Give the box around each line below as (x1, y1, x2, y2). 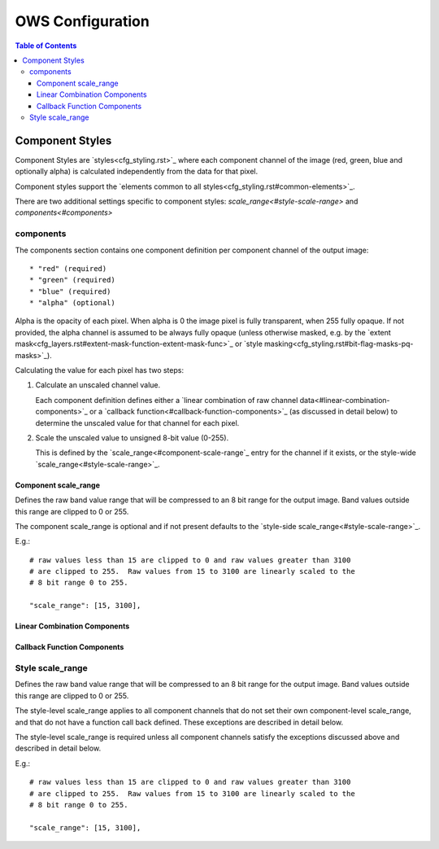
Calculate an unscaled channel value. (35, 380, 161, 390)
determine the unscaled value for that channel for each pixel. (35, 418, 240, 427)
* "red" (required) (29, 264, 107, 273)
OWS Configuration (15, 12, 150, 30)
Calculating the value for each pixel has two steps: (15, 365, 185, 375)
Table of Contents (15, 41, 77, 50)
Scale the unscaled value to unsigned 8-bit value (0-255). (35, 432, 229, 443)
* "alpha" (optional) (29, 298, 115, 308)
